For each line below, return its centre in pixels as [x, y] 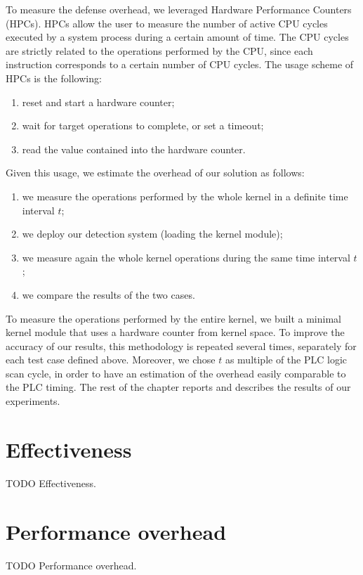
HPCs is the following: [54, 78]
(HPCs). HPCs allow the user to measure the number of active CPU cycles [167, 23]
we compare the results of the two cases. [108, 294]
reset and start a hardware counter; [98, 102]
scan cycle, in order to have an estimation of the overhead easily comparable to [176, 373]
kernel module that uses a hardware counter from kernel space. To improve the [175, 332]
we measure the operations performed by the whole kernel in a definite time [185, 196]
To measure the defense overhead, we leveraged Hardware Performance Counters [179, 9]
